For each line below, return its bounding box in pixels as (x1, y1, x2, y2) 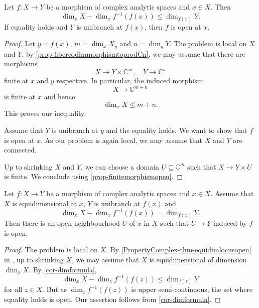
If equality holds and (4, 21, 68, 32)
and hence (44, 91, 75, 102)
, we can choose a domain (80, 161, 159, 172)
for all (4, 284, 23, 294)
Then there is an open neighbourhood (4, 218, 120, 228)
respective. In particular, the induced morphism (56, 75, 203, 86)
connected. (4, 144, 37, 155)
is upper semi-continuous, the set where (131, 284, 253, 294)
